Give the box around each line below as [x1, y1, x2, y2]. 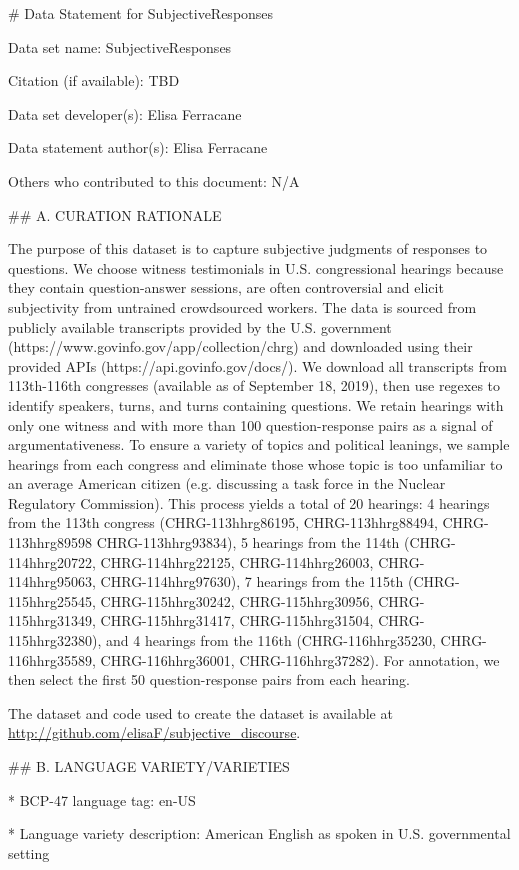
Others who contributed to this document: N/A [8, 170, 300, 191]
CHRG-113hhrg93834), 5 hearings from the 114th [96, 532, 400, 553]
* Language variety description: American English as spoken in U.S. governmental [8, 823, 511, 844]
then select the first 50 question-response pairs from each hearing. [8, 669, 410, 690]
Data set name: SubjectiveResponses [8, 36, 232, 57]
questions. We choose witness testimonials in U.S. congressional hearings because [8, 257, 504, 278]
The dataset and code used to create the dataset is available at [8, 702, 393, 723]
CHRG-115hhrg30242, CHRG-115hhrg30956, [100, 590, 374, 611]
